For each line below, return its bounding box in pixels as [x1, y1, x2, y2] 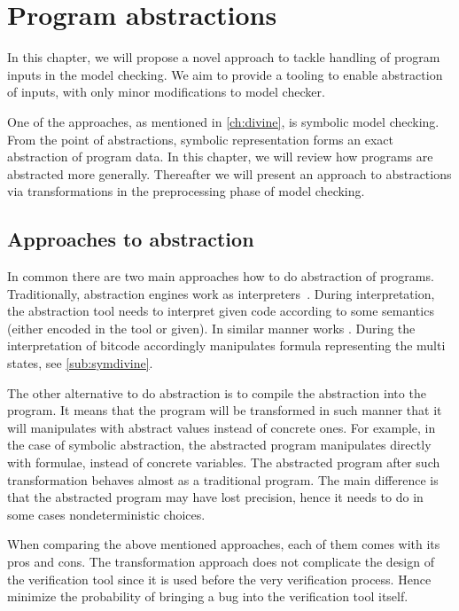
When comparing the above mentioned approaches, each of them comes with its [7, 535, 440, 553]
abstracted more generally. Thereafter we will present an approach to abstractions [7, 164, 452, 183]
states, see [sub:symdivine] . [7, 354, 153, 372]
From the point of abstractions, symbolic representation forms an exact [7, 129, 393, 148]
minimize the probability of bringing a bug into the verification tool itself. [7, 587, 408, 606]
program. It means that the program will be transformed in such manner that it [7, 401, 442, 419]
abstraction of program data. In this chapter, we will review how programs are [7, 147, 433, 166]
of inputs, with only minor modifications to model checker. [7, 82, 325, 101]
